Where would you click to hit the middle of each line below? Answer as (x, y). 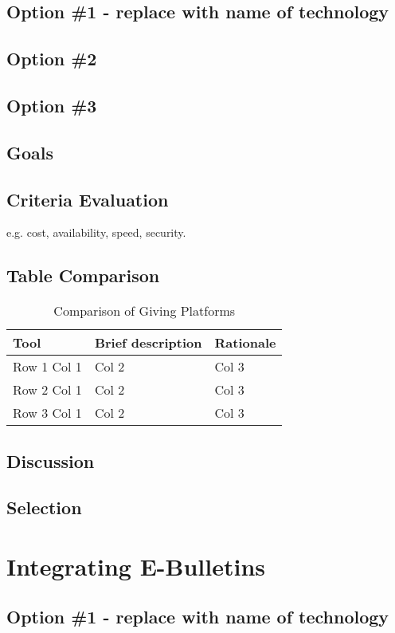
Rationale (245, 343)
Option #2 (52, 59)
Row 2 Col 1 (47, 390)
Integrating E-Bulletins (136, 566)
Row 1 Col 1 (47, 367)
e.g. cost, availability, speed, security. (96, 232)
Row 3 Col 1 (47, 413)
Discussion (51, 460)
